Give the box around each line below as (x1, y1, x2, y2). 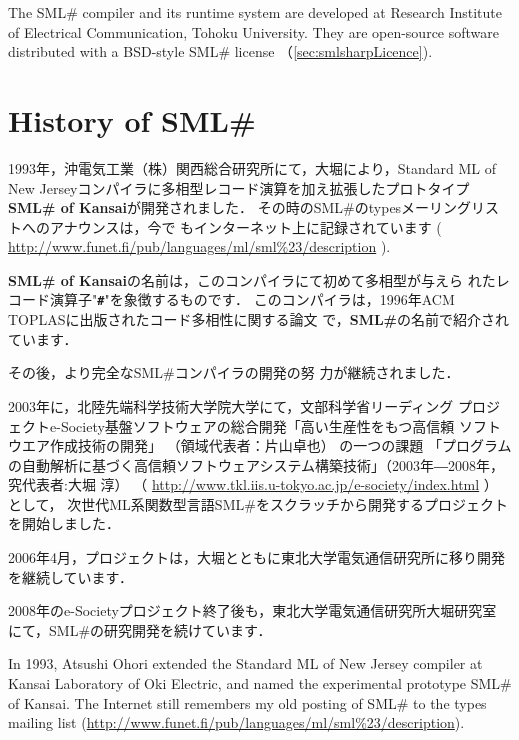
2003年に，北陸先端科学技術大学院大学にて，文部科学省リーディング (8, 395, 454, 416)
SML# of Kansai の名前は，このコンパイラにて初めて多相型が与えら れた (8, 269, 496, 290)
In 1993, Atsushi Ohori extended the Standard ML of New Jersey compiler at (8, 653, 483, 674)
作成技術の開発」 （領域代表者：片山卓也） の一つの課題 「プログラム (49, 435, 512, 456)
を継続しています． (8, 566, 134, 587)
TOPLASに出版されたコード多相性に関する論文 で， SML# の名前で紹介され (8, 309, 510, 330)
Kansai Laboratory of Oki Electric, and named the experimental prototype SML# (8, 673, 512, 694)
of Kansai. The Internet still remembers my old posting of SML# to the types (8, 692, 487, 713)
